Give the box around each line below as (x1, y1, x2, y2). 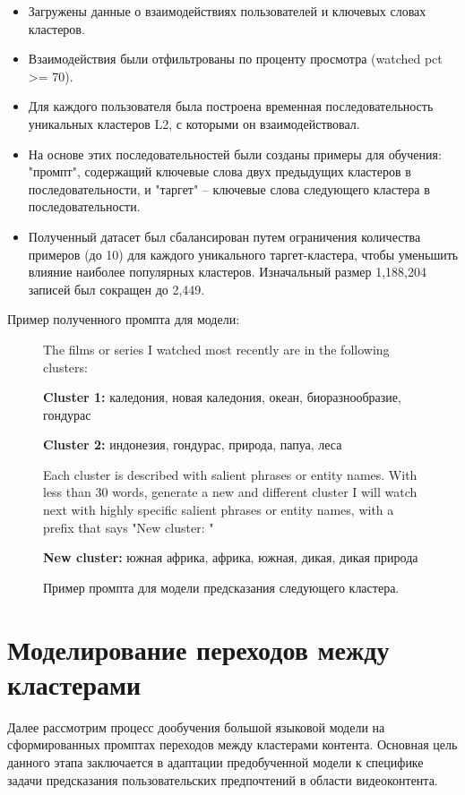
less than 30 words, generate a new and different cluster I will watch (43, 483, 418, 501)
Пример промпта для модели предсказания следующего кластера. (43, 577, 400, 596)
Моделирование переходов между (7, 630, 390, 667)
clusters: (43, 357, 88, 376)
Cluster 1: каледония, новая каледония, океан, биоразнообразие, (43, 388, 401, 406)
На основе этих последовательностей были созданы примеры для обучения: (28, 144, 442, 163)
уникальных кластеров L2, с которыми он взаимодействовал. (28, 114, 360, 132)
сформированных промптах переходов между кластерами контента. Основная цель (7, 735, 458, 754)
